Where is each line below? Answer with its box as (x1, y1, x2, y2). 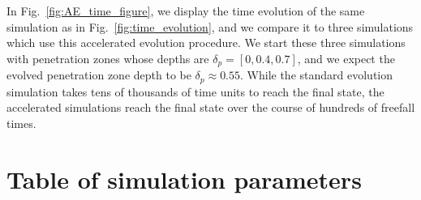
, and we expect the (297, 49, 395, 66)
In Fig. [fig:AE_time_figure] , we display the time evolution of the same (6, 2, 365, 19)
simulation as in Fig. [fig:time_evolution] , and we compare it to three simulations (6, 18, 414, 35)
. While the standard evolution (240, 66, 393, 83)
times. (6, 114, 37, 131)
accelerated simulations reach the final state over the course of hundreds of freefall (6, 99, 415, 116)
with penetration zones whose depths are (6, 49, 209, 66)
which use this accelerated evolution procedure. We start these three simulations (6, 34, 406, 51)
